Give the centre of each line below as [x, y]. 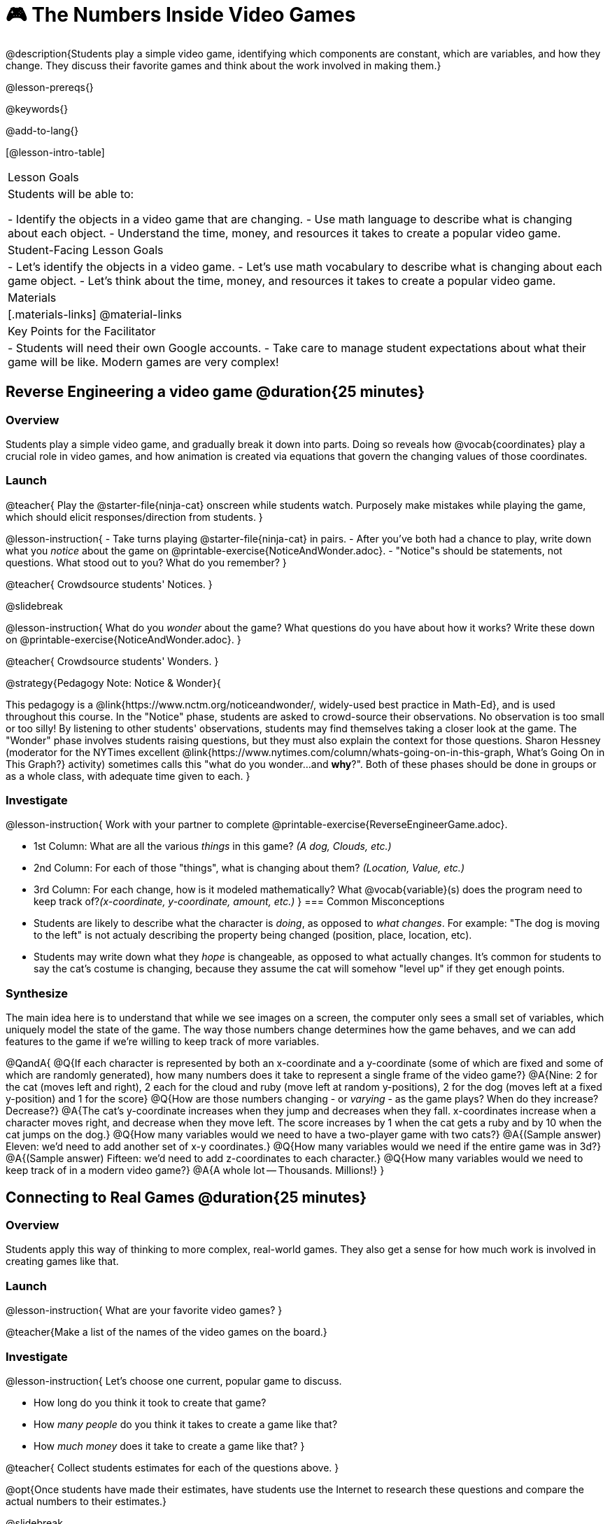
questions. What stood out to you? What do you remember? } [146, 562]
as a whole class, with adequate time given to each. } [128, 776]
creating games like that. [62, 1261]
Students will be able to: [71, 194]
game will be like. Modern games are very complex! [143, 362]
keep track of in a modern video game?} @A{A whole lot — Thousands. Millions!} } [195, 1170]
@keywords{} [37, 109]
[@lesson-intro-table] [55, 152]
